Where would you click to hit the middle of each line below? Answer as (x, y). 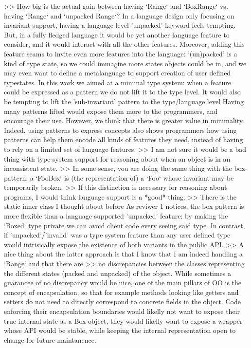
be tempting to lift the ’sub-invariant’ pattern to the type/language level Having (124, 101)
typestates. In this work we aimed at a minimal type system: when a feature (118, 82)
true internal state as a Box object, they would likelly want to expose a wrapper (123, 321)
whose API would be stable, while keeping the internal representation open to (120, 330)
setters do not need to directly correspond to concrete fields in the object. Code (122, 302)
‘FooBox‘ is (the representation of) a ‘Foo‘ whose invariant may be (135, 177)
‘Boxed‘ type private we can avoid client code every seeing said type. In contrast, (125, 225)
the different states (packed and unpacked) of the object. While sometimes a (117, 273)
